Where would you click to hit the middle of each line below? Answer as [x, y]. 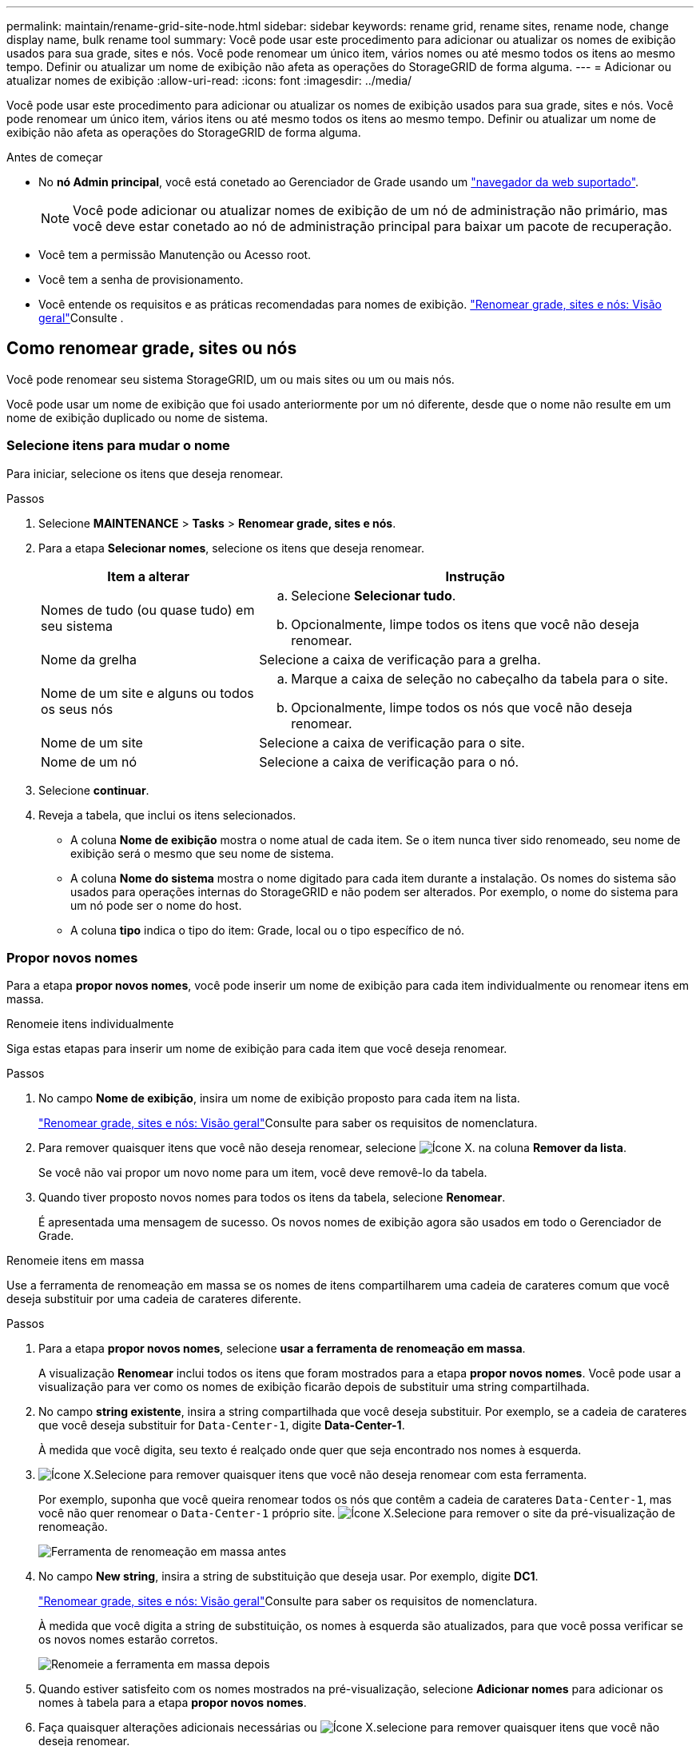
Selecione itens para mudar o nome [118, 446]
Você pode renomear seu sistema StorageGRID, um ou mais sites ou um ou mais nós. [231, 379]
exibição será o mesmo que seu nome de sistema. [202, 853]
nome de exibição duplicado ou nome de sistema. [137, 417]
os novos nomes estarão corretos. [128, 1640]
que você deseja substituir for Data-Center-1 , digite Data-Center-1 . [222, 1425]
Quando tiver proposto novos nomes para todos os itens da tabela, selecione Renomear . [272, 1198]
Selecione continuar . [94, 790]
